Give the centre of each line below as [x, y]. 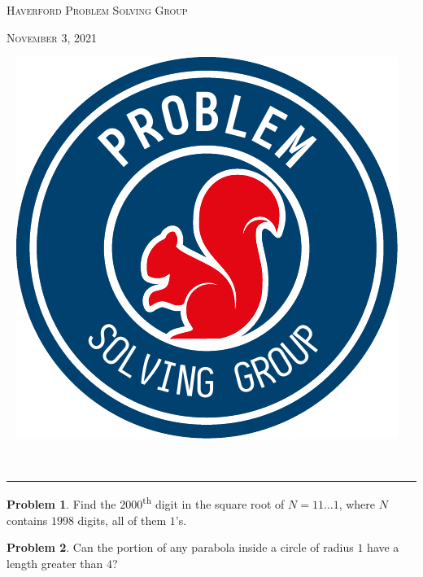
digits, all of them [122, 520]
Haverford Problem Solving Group [97, 10]
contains [27, 520]
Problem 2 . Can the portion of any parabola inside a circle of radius [180, 547]
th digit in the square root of [214, 503]
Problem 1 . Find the [61, 504]
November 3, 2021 [52, 37]
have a [383, 547]
